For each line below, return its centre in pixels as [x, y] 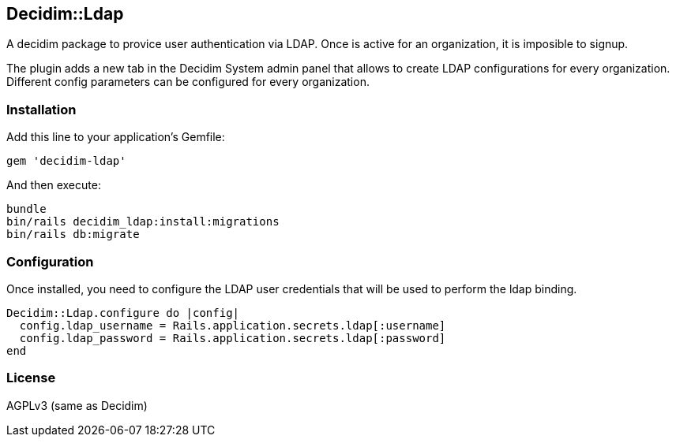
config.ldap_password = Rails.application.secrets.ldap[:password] [233, 338]
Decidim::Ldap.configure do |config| [123, 313]
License [31, 378]
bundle [26, 209]
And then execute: [54, 185]
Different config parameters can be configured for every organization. [188, 82]
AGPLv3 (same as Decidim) [77, 405]
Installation [41, 109]
